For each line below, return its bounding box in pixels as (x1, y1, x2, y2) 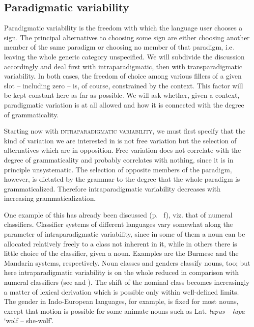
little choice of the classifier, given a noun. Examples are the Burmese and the (4, 248, 239, 258)
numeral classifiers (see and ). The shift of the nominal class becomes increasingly (4, 277, 250, 287)
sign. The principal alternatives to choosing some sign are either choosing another (4, 32, 250, 42)
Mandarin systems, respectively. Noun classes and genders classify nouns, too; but (4, 257, 251, 268)
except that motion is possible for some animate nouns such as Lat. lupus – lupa (4, 305, 245, 316)
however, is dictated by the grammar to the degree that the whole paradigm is (4, 174, 240, 184)
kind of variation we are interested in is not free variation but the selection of (4, 135, 237, 145)
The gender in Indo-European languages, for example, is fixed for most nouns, (4, 296, 239, 306)
